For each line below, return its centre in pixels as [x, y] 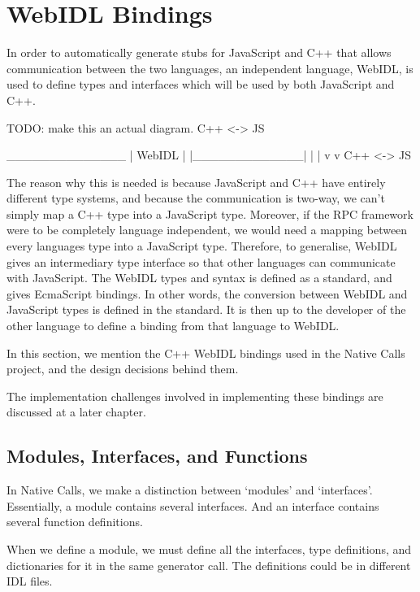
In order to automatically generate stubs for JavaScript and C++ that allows [199, 52]
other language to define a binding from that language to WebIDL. [173, 326]
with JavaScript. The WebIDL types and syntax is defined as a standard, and [199, 278]
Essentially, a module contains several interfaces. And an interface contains [193, 505]
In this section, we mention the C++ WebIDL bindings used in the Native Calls [206, 353]
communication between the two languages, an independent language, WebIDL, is [210, 68]
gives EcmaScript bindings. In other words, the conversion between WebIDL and [207, 293]
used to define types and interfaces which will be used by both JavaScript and [201, 84]
